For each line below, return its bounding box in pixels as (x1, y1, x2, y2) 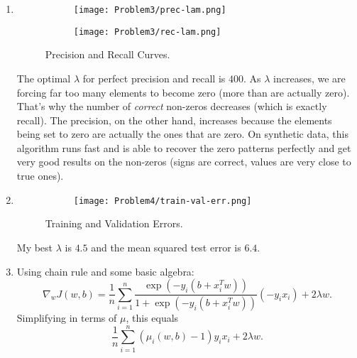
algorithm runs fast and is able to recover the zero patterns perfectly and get (16, 140, 351, 155)
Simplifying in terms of (16, 310, 117, 325)
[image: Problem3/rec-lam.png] (73, 26, 221, 37)
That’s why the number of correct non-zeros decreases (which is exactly (16, 99, 327, 114)
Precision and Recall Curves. (45, 47, 170, 62)
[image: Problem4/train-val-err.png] (73, 195, 252, 206)
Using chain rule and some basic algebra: (16, 264, 194, 278)
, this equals (126, 310, 179, 325)
